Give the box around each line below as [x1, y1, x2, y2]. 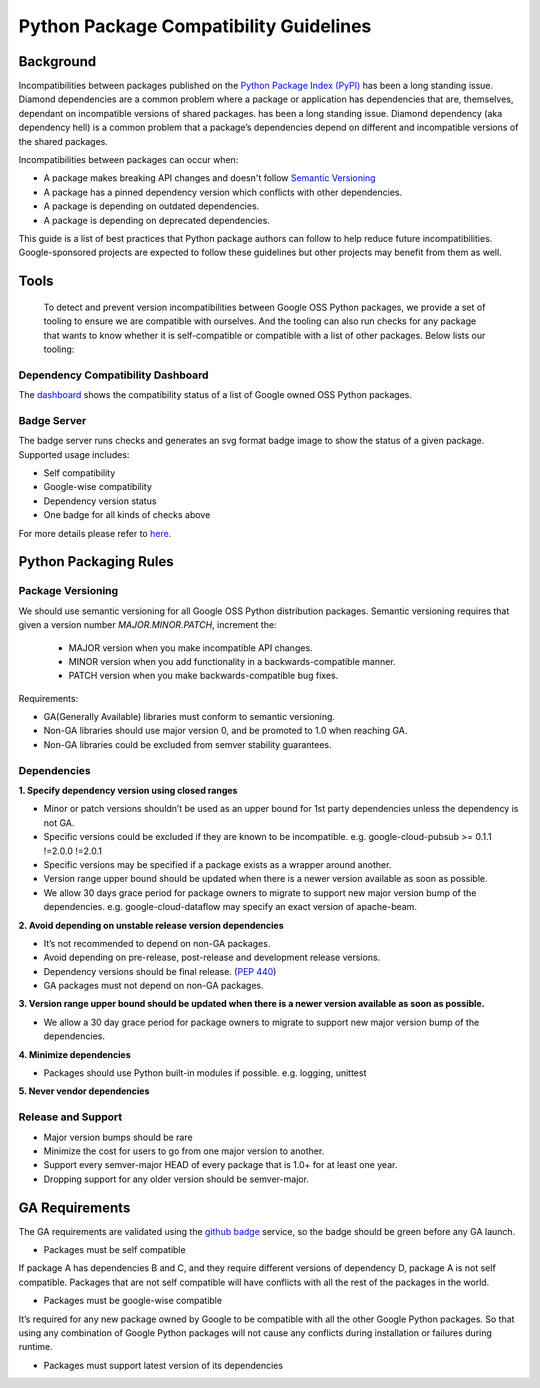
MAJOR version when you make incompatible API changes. [68, 641, 314, 654]
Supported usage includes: [18, 448, 130, 460]
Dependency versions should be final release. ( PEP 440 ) [43, 965, 277, 977]
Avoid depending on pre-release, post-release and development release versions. [43, 951, 381, 964]
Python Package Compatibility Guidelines [18, 15, 372, 37]
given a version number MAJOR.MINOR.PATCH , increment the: [18, 619, 277, 631]
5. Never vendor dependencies [18, 1085, 150, 1097]
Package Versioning [18, 584, 119, 598]
